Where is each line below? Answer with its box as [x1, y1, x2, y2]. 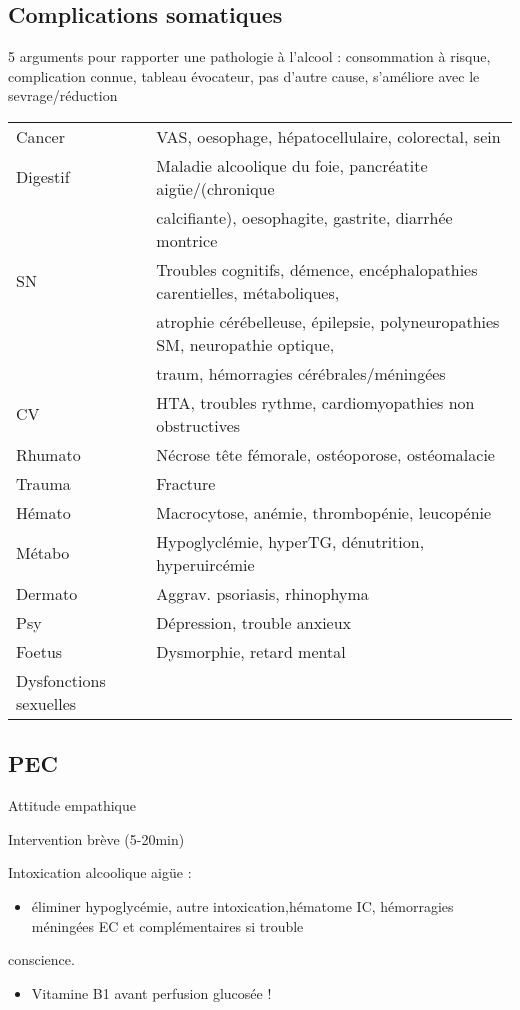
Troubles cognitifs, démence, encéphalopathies [156, 257, 478, 281]
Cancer [16, 124, 65, 148]
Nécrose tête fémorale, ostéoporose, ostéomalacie [156, 442, 495, 466]
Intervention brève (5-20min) [8, 828, 185, 849]
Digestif [16, 165, 70, 189]
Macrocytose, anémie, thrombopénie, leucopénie [156, 500, 492, 524]
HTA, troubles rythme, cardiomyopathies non [156, 390, 475, 414]
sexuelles [16, 691, 77, 715]
